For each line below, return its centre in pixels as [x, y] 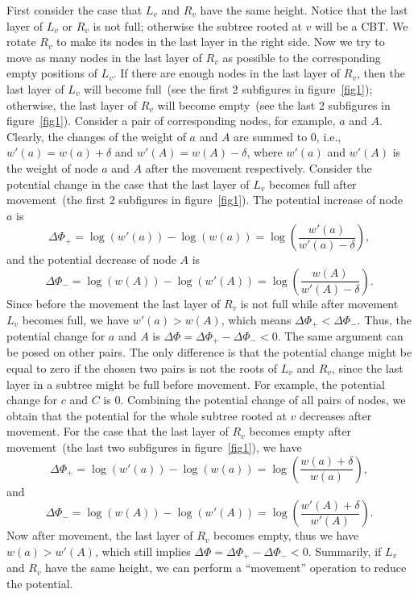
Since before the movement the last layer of [114, 303]
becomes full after [312, 184]
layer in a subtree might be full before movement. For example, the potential [196, 384]
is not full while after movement [319, 303]
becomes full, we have [76, 319]
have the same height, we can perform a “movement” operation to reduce [226, 568]
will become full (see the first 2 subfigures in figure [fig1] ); [228, 88]
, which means [256, 319]
